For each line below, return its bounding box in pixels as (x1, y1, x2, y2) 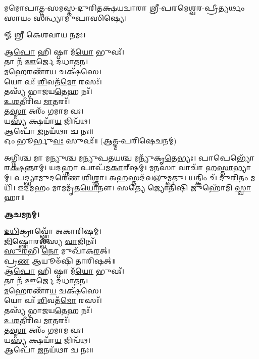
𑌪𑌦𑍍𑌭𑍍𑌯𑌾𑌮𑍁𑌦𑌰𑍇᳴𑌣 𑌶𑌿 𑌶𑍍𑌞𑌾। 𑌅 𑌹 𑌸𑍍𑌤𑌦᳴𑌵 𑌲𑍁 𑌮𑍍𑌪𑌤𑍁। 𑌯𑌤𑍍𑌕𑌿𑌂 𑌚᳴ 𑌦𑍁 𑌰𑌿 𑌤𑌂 (14, 172, 248, 182)
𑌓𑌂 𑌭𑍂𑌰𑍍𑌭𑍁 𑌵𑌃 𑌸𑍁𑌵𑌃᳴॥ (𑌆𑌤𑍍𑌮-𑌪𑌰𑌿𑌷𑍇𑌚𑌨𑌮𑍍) (4, 135, 177, 146)
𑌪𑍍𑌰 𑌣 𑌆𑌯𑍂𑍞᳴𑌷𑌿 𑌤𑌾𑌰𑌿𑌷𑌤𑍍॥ (4, 255, 116, 266)
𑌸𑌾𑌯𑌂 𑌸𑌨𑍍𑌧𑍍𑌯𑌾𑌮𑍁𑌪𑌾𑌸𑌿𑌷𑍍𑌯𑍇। (4, 12, 127, 23)
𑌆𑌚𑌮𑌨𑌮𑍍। (4, 209, 40, 219)
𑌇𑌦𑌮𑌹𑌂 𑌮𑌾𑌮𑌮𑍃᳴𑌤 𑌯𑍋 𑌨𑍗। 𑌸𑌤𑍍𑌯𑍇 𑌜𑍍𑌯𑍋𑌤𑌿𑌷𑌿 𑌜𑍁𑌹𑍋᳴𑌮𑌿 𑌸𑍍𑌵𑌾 (18, 182, 251, 192)
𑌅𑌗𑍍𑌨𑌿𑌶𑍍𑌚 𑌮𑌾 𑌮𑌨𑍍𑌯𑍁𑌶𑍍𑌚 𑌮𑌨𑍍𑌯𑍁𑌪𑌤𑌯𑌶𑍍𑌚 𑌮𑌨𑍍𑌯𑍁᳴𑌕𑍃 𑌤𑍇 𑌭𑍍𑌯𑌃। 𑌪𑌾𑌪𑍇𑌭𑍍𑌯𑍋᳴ (4, 152, 254, 163)
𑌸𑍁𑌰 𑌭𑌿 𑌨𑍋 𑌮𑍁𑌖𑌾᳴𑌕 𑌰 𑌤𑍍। (4, 245, 111, 256)
